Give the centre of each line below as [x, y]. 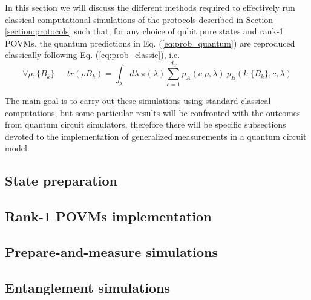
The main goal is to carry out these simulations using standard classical [138, 100]
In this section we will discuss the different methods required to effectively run [150, 7]
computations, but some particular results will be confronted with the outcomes [153, 112]
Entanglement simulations [88, 287]
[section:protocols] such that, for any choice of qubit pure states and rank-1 [144, 31]
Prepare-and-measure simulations [111, 251]
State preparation [61, 181]
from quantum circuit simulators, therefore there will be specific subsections [146, 124]
